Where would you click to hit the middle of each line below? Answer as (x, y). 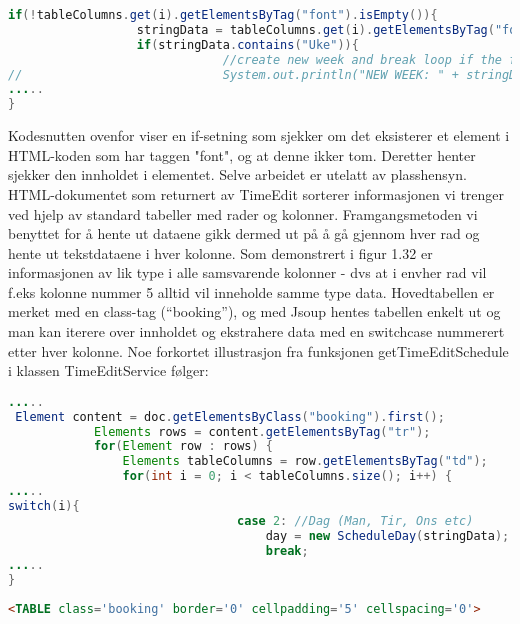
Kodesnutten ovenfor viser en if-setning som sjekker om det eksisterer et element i (259, 135)
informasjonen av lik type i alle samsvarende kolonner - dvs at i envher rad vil (247, 272)
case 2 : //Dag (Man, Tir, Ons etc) (355, 520)
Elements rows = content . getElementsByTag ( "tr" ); (262, 431)
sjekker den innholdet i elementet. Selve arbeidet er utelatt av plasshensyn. (237, 174)
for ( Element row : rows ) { (183, 446)
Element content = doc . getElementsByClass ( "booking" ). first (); (230, 416)
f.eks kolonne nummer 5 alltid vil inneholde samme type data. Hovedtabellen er (251, 291)
